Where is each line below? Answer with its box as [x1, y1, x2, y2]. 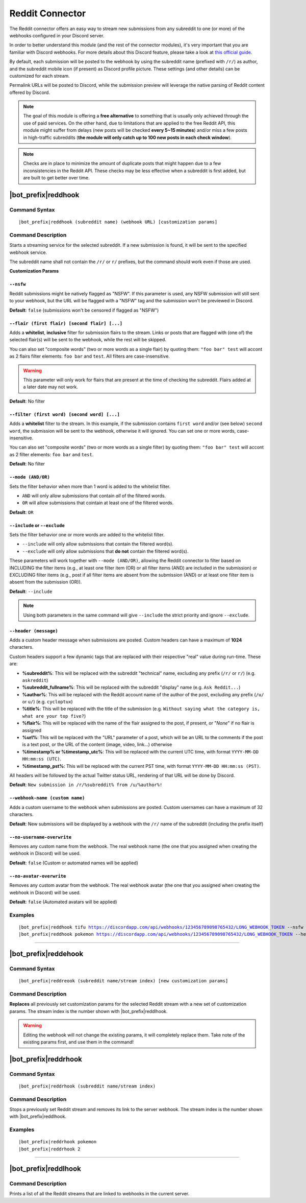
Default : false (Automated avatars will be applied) [9, 899, 117, 905]
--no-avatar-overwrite [9, 873, 66, 879]
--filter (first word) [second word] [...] [9, 411, 120, 417]
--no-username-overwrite [9, 834, 71, 840]
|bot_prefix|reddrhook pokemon [18, 1139, 97, 1145]
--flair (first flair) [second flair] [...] [9, 320, 123, 326]
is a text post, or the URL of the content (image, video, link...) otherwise [22, 741, 172, 748]
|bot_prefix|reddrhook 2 [18, 1146, 81, 1152]
